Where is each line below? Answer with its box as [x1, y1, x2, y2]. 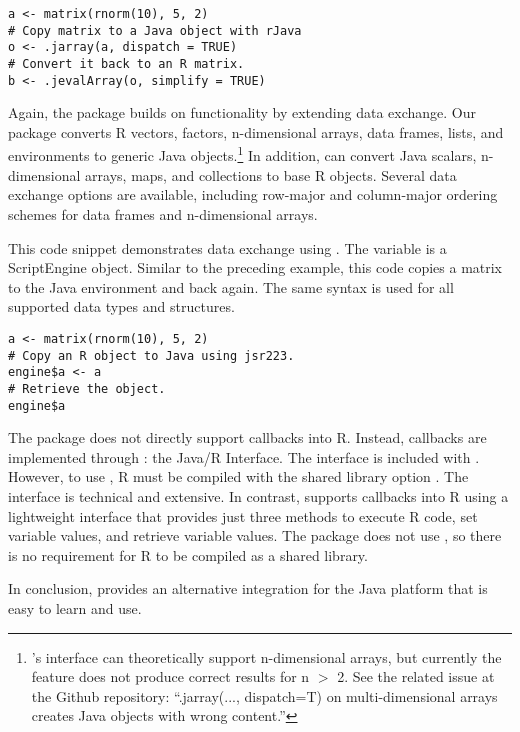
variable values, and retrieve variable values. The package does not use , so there [8, 525, 502, 546]
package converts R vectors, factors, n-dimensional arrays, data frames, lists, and [8, 121, 504, 142]
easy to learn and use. [8, 597, 142, 618]
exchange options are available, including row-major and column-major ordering [8, 184, 498, 205]
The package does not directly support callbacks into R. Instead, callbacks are [8, 427, 487, 448]
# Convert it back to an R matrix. [8, 56, 245, 71]
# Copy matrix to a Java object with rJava [8, 23, 302, 38]
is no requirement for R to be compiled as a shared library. [8, 544, 368, 565]
